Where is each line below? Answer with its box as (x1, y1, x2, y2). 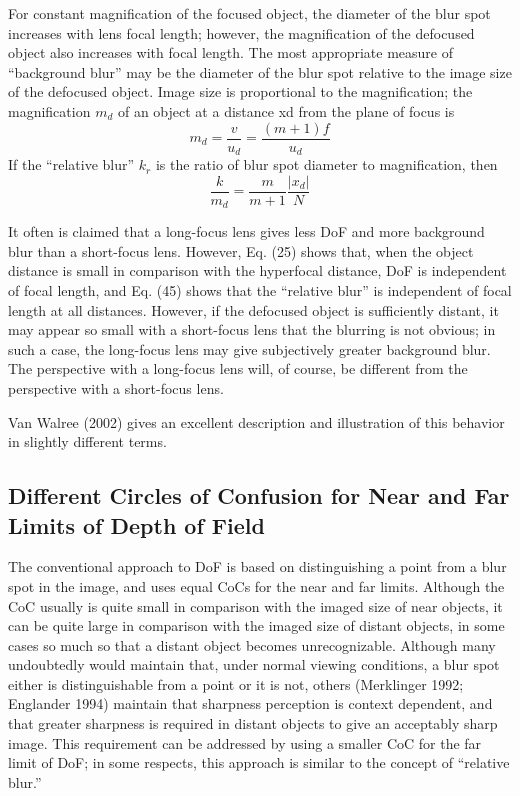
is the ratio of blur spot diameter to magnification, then (155, 154, 498, 175)
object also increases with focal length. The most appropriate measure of (8, 42, 454, 63)
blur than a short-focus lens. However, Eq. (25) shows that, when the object (8, 240, 474, 261)
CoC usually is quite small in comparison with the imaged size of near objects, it (8, 595, 503, 616)
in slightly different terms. (8, 431, 167, 452)
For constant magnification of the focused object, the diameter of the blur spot (8, 3, 491, 23)
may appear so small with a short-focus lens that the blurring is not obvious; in (8, 319, 496, 340)
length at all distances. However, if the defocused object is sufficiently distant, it (8, 299, 499, 320)
